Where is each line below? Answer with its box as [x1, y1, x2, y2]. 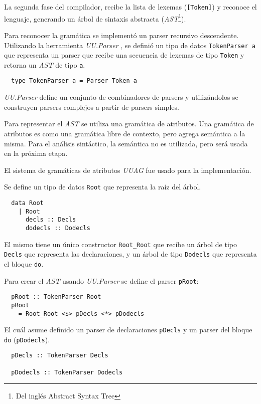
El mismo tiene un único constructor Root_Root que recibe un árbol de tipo [4, 239, 237, 249]
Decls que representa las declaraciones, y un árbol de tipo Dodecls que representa [4, 249, 257, 259]
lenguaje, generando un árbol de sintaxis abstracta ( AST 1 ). [4, 12, 186, 24]
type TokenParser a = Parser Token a [11, 77, 137, 85]
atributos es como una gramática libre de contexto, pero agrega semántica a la [4, 128, 245, 138]
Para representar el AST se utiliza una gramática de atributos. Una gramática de [4, 118, 254, 129]
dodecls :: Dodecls [25, 224, 90, 232]
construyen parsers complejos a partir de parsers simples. [4, 101, 179, 112]
